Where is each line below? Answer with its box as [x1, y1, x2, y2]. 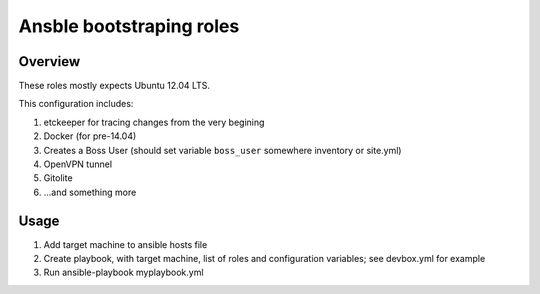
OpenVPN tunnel [43, 158, 113, 170]
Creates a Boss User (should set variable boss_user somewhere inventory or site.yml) [43, 144, 402, 156]
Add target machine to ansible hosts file [43, 238, 208, 250]
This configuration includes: [18, 98, 134, 110]
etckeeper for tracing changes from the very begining [43, 116, 265, 128]
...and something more [43, 186, 137, 198]
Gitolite [43, 172, 74, 184]
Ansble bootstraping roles [18, 15, 240, 37]
